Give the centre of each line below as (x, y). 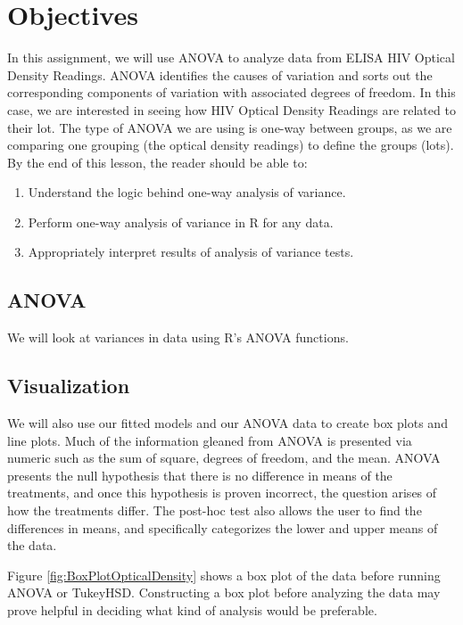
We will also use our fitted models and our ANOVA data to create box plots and (227, 423)
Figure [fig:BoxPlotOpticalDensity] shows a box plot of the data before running (224, 575)
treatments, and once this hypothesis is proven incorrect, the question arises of (222, 493)
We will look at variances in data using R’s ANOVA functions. (178, 337)
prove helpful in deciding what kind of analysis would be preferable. (192, 610)
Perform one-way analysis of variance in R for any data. (181, 222)
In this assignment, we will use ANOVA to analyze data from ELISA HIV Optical (231, 58)
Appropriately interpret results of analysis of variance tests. (191, 252)
